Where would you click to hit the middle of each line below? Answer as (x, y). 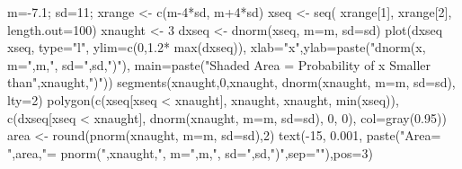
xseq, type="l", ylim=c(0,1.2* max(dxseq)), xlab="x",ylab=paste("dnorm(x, (217, 47)
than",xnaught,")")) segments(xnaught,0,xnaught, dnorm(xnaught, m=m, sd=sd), (231, 82)
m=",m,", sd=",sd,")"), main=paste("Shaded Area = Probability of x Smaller (219, 64)
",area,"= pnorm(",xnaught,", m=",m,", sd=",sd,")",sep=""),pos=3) (190, 152)
